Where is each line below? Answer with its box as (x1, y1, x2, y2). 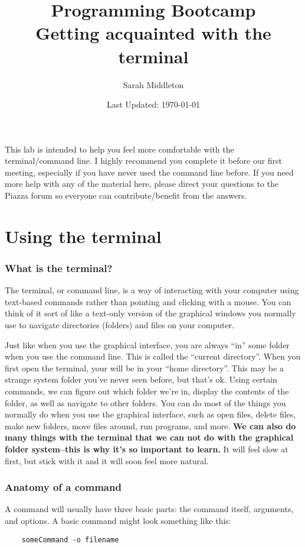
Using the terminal (5, 224, 162, 248)
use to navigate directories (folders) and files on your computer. (5, 319, 235, 331)
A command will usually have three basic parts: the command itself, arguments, (5, 503, 294, 515)
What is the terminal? (5, 260, 113, 275)
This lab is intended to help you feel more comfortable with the (5, 143, 234, 155)
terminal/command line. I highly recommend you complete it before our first (5, 154, 283, 167)
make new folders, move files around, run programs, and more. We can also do (5, 419, 296, 432)
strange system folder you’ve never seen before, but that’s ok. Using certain (5, 373, 277, 386)
